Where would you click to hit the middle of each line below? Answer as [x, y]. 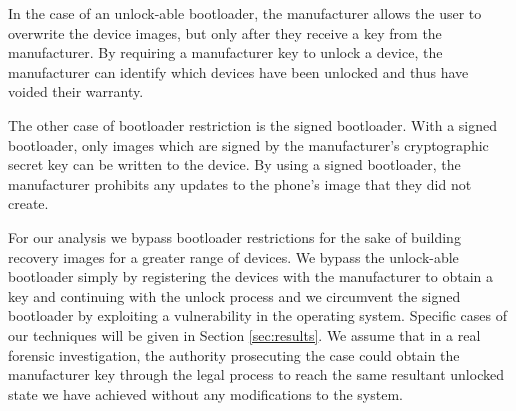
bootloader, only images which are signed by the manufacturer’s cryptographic [248, 144]
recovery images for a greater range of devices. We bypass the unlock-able [233, 256]
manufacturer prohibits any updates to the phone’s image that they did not [240, 183]
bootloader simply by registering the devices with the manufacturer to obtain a [251, 276]
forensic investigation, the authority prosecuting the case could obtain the [234, 354]
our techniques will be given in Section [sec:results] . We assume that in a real [244, 334]
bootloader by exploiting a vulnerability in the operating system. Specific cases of [258, 315]
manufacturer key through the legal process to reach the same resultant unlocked [256, 374]
